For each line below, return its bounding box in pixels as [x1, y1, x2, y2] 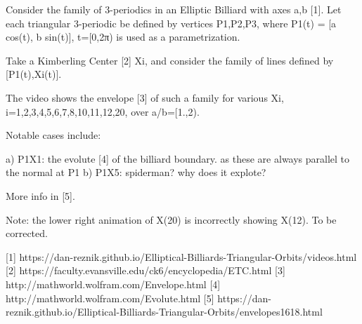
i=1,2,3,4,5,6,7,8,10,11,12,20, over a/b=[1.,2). [6, 104, 200, 119]
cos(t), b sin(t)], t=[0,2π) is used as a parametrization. [6, 29, 240, 44]
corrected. [6, 226, 48, 241]
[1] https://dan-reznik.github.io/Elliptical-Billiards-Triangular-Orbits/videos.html [6, 249, 357, 264]
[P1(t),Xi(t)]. [6, 67, 62, 81]
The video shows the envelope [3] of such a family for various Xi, [6, 90, 284, 104]
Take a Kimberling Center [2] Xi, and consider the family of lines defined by [6, 53, 334, 67]
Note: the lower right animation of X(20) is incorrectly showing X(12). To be [6, 212, 337, 227]
